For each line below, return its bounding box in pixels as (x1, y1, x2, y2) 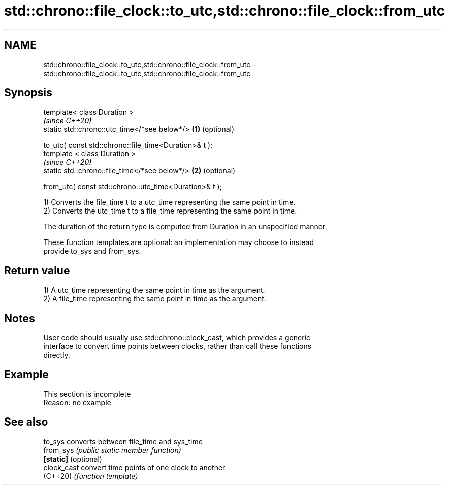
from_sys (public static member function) (43, 445, 181, 455)
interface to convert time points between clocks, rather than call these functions (43, 342, 312, 351)
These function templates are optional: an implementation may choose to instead (43, 238, 314, 247)
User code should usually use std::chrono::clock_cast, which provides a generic (43, 333, 310, 342)
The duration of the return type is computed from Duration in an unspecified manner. (43, 222, 327, 231)
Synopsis (4, 86, 52, 99)
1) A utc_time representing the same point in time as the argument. (43, 286, 265, 295)
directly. (43, 351, 70, 360)
